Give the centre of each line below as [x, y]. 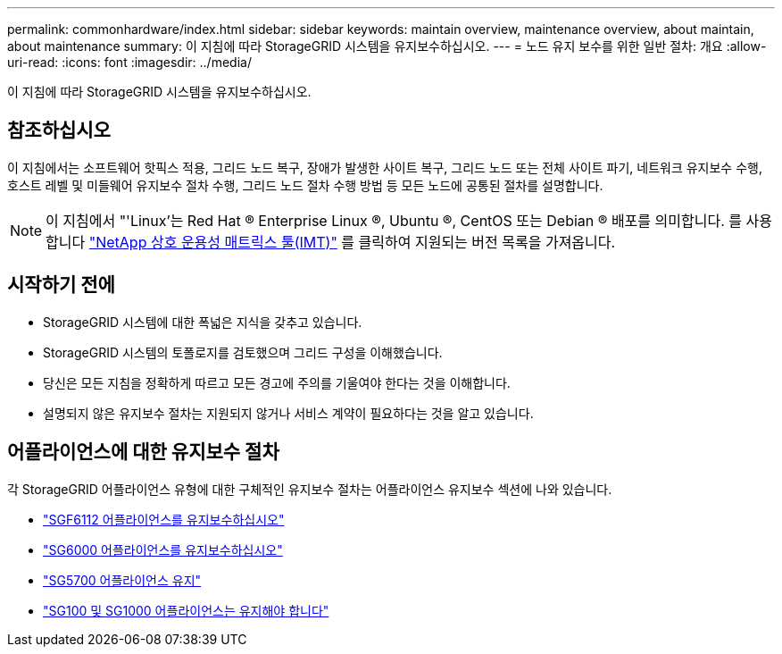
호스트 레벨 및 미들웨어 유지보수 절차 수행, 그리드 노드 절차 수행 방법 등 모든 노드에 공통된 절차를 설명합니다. [305, 185]
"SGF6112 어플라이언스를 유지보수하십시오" [164, 519]
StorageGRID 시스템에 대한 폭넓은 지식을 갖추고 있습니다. [203, 322]
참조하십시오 [59, 130]
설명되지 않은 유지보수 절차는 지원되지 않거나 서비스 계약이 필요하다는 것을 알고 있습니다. [288, 413]
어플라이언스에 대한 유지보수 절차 [143, 452]
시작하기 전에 [61, 285]
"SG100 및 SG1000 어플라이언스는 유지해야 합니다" [186, 610]
